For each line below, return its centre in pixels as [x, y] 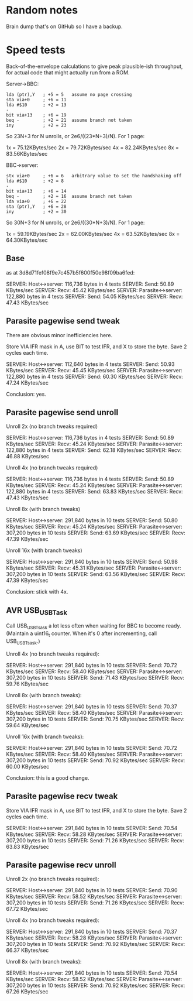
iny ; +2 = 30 [36, 211]
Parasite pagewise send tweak [63, 321]
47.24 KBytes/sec [27, 383]
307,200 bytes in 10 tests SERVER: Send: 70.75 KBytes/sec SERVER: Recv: [95, 719]
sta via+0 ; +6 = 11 [36, 100]
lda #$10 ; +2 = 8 [35, 181]
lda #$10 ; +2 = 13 [36, 105]
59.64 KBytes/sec [28, 725]
